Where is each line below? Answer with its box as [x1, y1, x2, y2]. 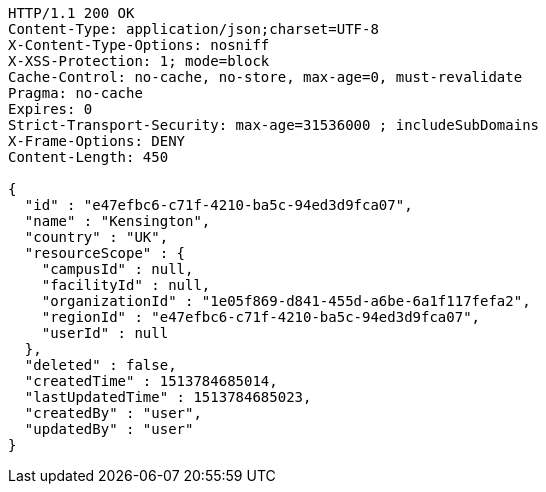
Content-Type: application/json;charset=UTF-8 [8, 21, 379, 37]
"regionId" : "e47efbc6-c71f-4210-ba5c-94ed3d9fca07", [41, 309, 481, 325]
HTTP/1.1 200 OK [8, 5, 135, 21]
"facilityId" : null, [41, 277, 211, 293]
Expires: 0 [8, 101, 93, 117]
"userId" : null [41, 325, 169, 341]
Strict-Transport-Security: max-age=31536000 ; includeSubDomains [8, 117, 540, 133]
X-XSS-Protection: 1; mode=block [8, 53, 270, 69]
